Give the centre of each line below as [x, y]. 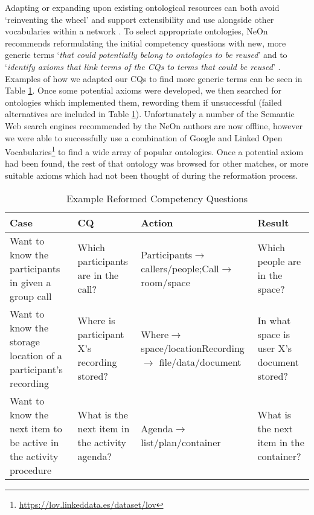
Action [157, 222]
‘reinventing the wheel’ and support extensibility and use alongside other [139, 19]
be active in [34, 442]
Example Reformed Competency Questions [157, 198]
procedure [30, 470]
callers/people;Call [180, 268]
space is [274, 334]
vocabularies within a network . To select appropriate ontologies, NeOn [136, 31]
